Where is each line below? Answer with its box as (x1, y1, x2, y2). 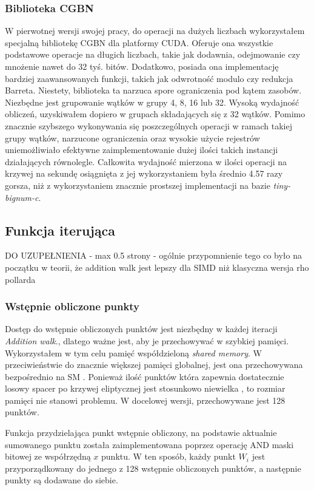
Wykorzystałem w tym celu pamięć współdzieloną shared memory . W (5, 346, 262, 359)
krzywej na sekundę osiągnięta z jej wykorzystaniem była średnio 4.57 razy (5, 167, 283, 180)
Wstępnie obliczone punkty (5, 299, 140, 314)
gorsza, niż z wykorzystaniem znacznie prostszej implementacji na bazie (5, 179, 270, 191)
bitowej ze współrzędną (5, 450, 91, 463)
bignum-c (5, 191, 39, 203)
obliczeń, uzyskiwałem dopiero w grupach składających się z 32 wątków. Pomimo (5, 107, 306, 120)
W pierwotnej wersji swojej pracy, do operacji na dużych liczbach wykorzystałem (5, 24, 305, 37)
